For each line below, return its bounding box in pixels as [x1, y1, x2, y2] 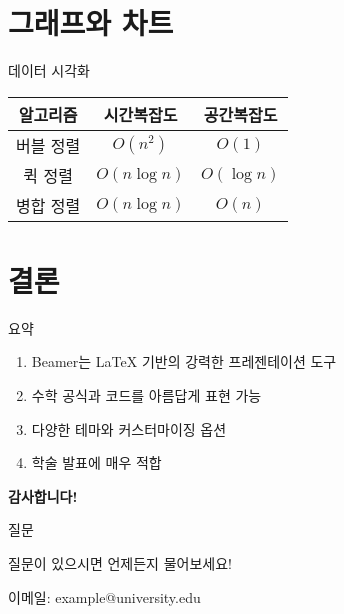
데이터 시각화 [8, 60, 90, 81]
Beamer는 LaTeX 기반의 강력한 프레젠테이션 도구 [31, 351, 337, 372]
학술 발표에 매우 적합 [31, 452, 162, 473]
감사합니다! [8, 485, 78, 506]
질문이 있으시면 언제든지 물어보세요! [8, 553, 232, 573]
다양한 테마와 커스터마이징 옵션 [31, 418, 227, 439]
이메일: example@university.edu [8, 586, 201, 607]
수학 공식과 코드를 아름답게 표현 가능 [31, 385, 262, 406]
